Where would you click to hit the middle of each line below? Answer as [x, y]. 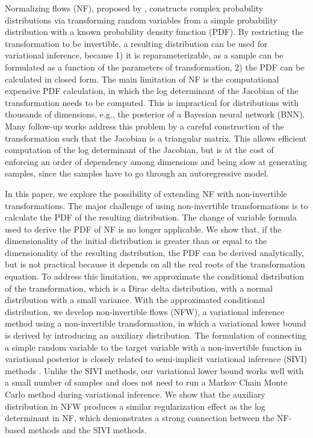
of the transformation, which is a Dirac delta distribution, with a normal [139, 288]
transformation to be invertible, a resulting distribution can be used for [136, 43]
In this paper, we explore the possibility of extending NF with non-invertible [146, 193]
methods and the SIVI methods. [87, 429]
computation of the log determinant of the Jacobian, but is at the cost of [139, 150]
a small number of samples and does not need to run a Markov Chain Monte [146, 382]
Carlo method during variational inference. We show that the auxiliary [135, 394]
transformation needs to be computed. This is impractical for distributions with [152, 102]
